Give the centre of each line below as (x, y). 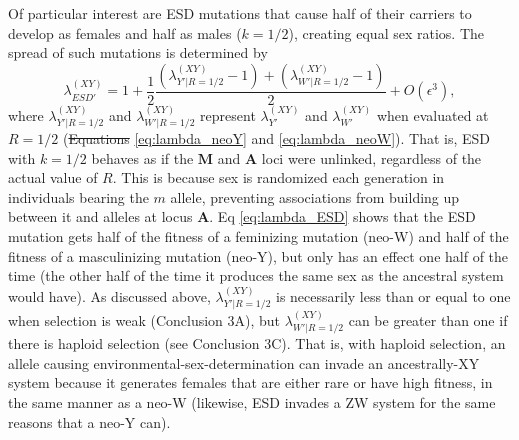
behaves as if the (142, 157)
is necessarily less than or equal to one (393, 295)
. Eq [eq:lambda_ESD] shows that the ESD (342, 216)
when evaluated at (432, 114)
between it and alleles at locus (100, 216)
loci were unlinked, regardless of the (371, 157)
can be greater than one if (428, 319)
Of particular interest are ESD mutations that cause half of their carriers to (240, 13)
